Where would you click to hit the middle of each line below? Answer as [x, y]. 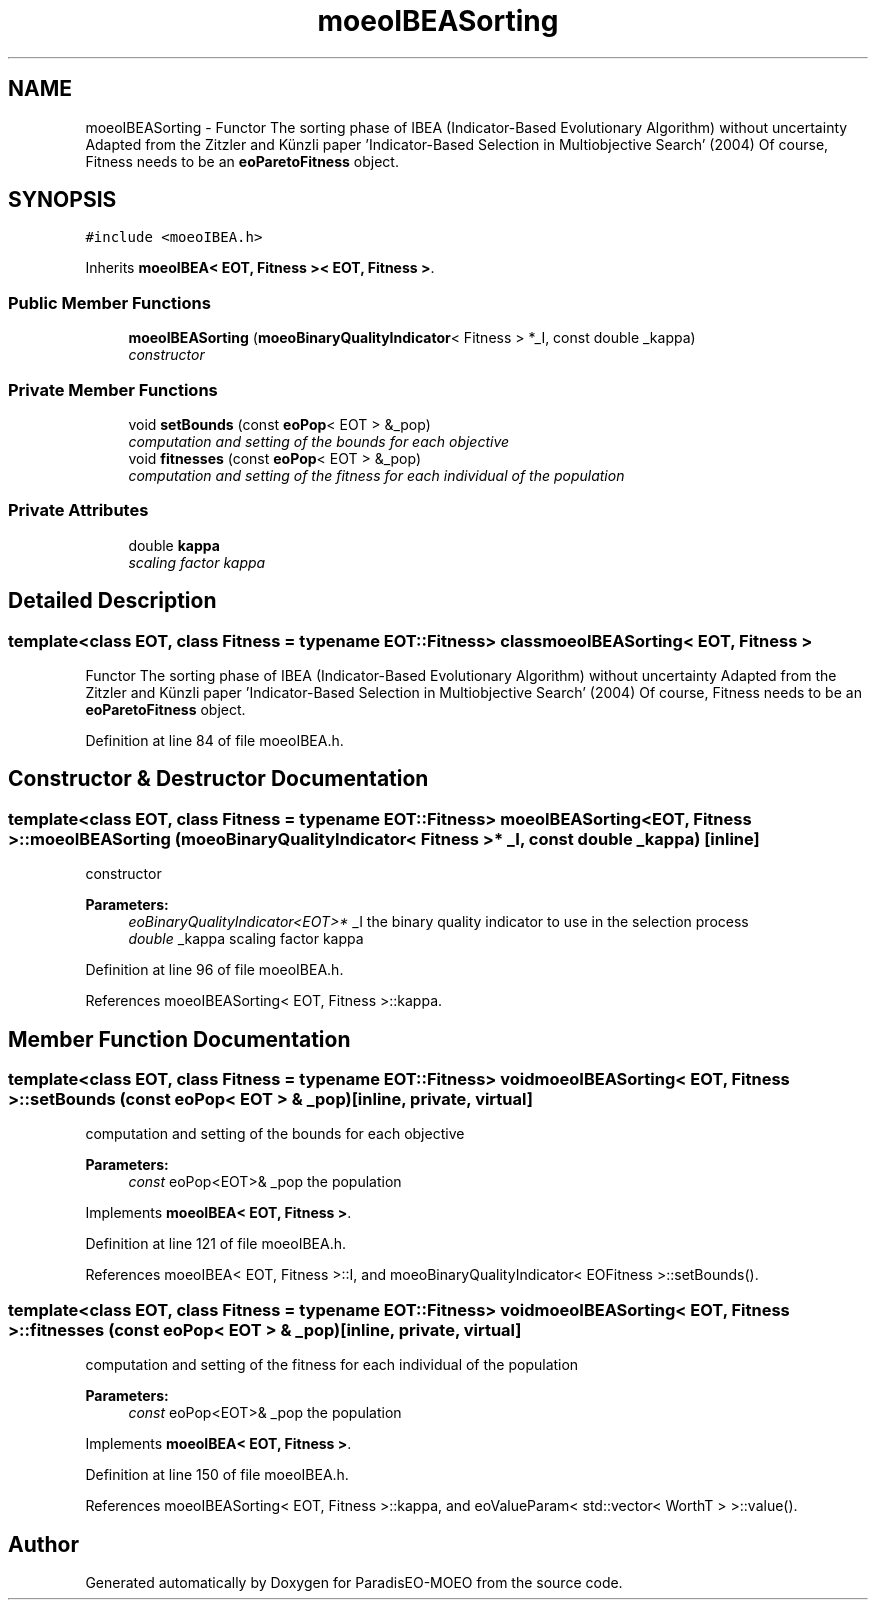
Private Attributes [78, 510]
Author [43, 1544]
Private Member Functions [113, 389]
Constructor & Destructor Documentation [218, 779]
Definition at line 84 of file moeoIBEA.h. [214, 740]
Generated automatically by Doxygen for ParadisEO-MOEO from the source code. [354, 1582]
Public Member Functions [109, 302]
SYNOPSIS [62, 200]
